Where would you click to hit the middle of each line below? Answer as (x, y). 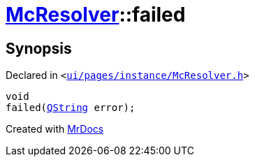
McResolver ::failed (96, 15)
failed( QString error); (71, 108)
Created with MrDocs (55, 129)
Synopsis (39, 48)
